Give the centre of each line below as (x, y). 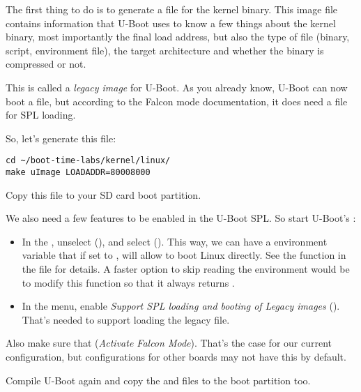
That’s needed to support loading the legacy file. (126, 319)
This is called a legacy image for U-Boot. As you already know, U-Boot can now (177, 87)
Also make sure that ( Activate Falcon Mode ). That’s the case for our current (169, 343)
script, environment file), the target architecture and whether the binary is (165, 50)
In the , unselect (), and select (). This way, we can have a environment (175, 241)
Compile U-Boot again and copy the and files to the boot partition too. (158, 380)
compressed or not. (46, 64)
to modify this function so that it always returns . (128, 282)
